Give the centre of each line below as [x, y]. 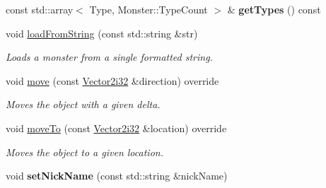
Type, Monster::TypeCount [149, 9]
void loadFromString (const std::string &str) [102, 33]
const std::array [40, 9]
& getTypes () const [274, 9]
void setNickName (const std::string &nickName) [117, 176]
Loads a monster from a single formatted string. [109, 57]
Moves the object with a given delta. [83, 104]
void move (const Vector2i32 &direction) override [112, 80]
